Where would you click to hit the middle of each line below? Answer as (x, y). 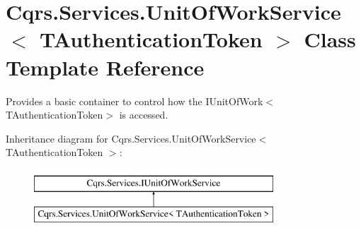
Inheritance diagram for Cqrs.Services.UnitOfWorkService (131, 138)
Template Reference (105, 67)
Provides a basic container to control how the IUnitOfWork (134, 101)
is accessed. (144, 115)
